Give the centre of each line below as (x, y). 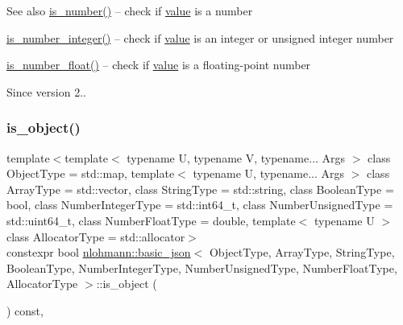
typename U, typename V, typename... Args (236, 157)
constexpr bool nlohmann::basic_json (99, 252)
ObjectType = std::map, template (91, 173)
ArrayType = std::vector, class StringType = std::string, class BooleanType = (200, 189)
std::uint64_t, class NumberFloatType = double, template (151, 220)
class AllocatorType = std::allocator (96, 236)
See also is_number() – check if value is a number (130, 10)
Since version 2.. (46, 91)
